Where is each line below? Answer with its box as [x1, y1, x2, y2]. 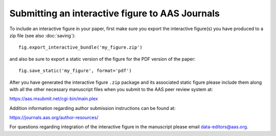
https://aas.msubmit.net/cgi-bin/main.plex [9, 96, 98, 102]
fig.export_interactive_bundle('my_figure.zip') [18, 44, 143, 51]
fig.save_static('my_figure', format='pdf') [18, 68, 132, 74]
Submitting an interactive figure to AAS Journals [9, 8, 220, 19]
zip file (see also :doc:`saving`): [9, 32, 76, 38]
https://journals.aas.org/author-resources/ [9, 115, 99, 121]
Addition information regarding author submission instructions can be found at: [9, 105, 176, 111]
